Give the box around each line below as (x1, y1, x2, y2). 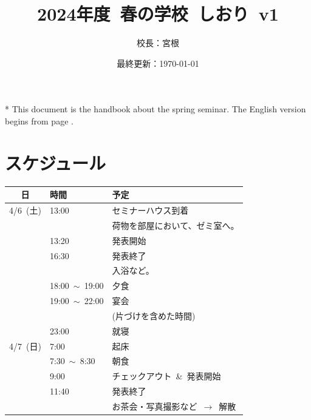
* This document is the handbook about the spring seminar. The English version (5, 103, 306, 115)
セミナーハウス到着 (112, 203, 189, 216)
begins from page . (5, 114, 73, 127)
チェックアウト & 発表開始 (112, 370, 221, 382)
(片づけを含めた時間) (112, 309, 196, 322)
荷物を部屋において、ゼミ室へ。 (112, 218, 239, 231)
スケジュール (5, 150, 106, 175)
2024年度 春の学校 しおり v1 (37, 1, 279, 26)
